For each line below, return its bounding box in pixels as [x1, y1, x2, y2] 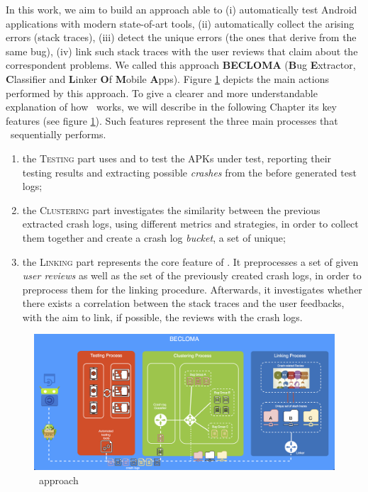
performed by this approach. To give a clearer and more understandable [6, 85, 318, 100]
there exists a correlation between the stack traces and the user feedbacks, [22, 296, 345, 311]
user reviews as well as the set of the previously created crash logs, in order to [22, 268, 362, 283]
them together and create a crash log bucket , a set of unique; [22, 230, 286, 245]
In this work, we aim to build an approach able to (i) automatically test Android [6, 2, 357, 16]
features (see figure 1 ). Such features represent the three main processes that [6, 113, 338, 128]
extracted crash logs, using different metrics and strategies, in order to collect [22, 216, 359, 231]
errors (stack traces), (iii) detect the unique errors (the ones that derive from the [6, 30, 357, 45]
